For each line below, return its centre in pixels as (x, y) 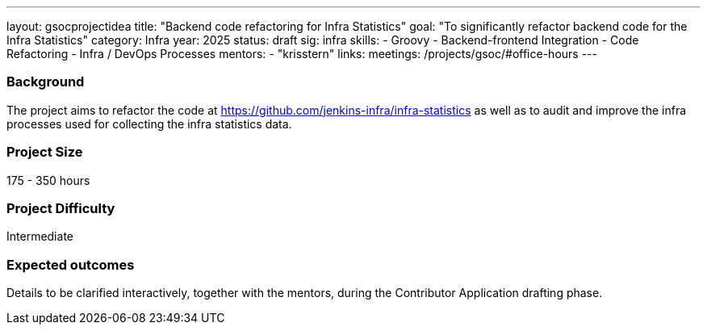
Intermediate (40, 237)
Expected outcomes (71, 264)
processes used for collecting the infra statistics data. (149, 124)
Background (46, 82)
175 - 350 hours (48, 180)
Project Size (45, 152)
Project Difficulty (61, 208)
